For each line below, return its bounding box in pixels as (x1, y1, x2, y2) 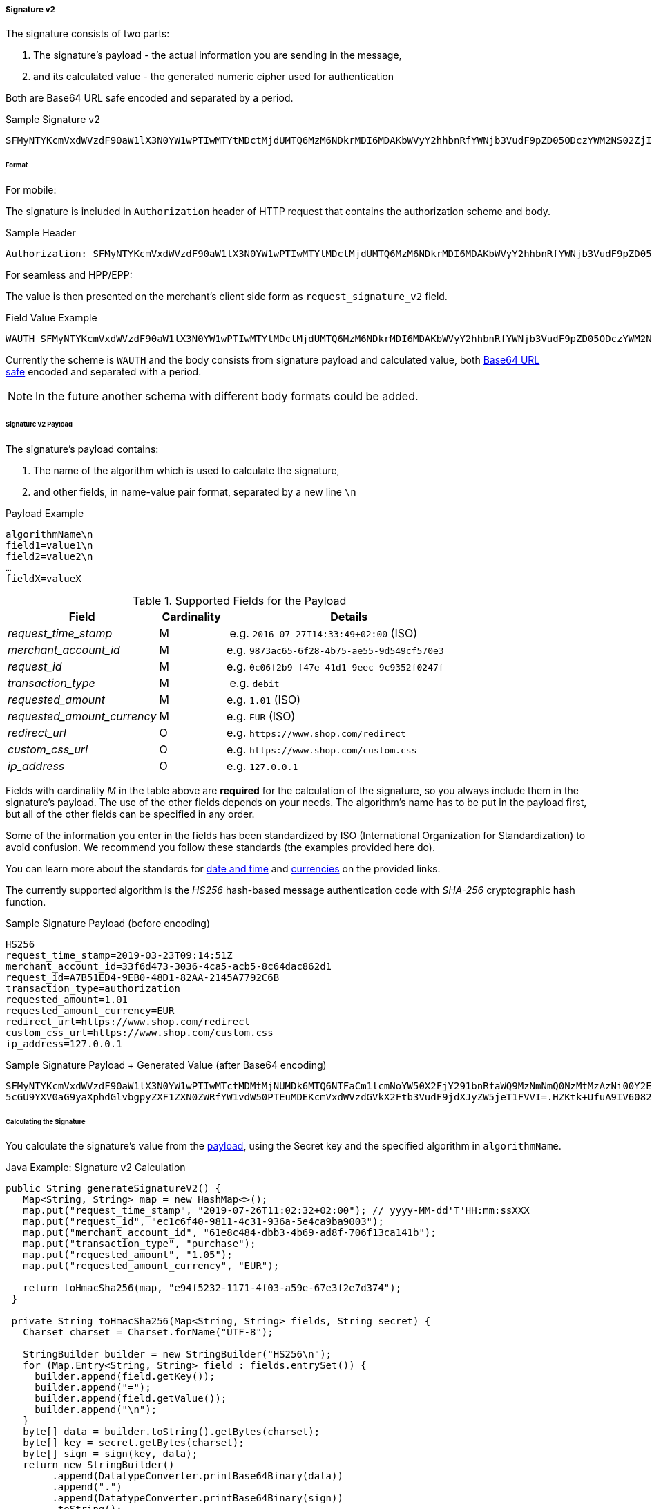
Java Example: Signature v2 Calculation (6, 1161, 186, 1174)
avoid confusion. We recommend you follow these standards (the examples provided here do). (6, 841, 435, 853)
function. (6, 895, 46, 908)
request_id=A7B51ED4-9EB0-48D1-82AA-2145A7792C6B (6, 971, 280, 983)
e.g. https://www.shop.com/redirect (227, 725, 406, 740)
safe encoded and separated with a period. (6, 366, 202, 378)
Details (330, 609, 368, 624)
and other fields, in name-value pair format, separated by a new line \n (33, 485, 356, 498)
